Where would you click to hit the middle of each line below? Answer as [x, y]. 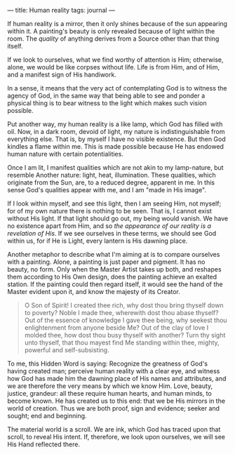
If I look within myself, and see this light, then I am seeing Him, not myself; [114, 203]
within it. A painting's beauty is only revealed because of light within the [111, 31]
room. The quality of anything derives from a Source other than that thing [113, 39]
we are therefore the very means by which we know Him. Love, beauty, [110, 386]
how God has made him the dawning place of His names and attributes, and [117, 379]
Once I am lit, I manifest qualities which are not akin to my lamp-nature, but [115, 167]
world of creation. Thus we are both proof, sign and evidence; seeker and [113, 408]
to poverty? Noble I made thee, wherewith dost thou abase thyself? [121, 313]
